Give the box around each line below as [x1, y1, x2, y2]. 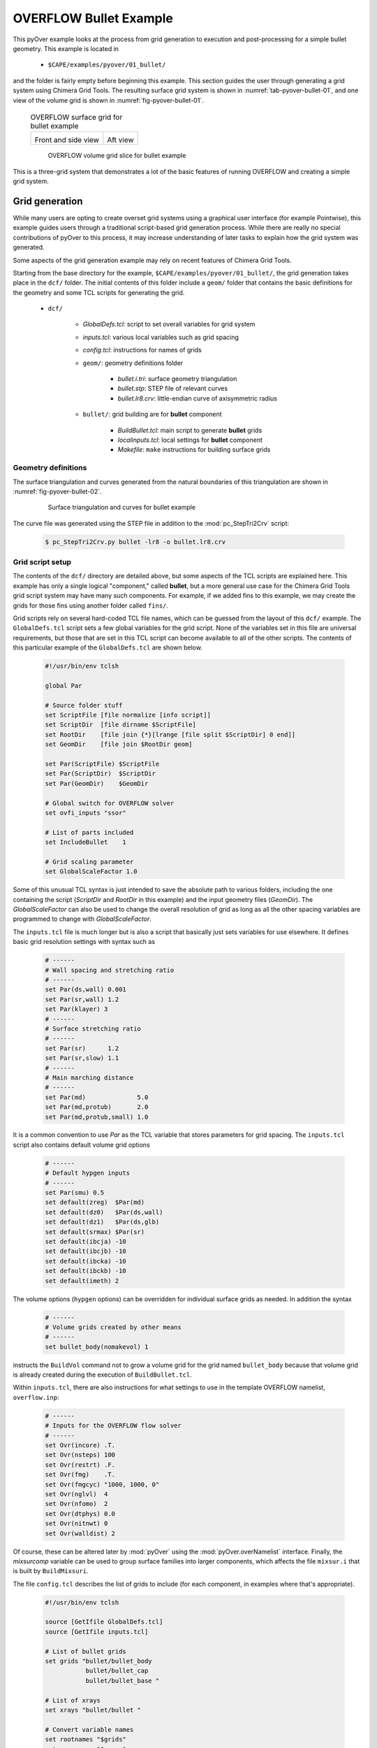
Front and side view [34, 135, 99, 145]
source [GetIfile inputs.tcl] [45, 1628, 149, 1635]
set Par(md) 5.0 [45, 1093, 149, 1101]
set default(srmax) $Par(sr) [45, 1228, 145, 1235]
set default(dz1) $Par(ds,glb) [45, 1218, 160, 1226]
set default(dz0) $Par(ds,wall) [45, 1208, 163, 1216]
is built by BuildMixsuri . [13, 1567, 89, 1575]
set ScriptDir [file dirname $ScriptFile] [45, 721, 197, 729]
